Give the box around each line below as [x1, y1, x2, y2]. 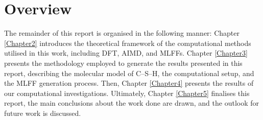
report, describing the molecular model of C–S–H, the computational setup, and [4, 67, 254, 78]
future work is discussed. [4, 107, 81, 118]
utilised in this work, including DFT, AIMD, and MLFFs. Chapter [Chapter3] [4, 47, 248, 58]
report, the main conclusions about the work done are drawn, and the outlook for [4, 98, 259, 108]
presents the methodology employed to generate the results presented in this [4, 57, 243, 68]
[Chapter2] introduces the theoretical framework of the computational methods [4, 37, 251, 48]
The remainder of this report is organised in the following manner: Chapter [4, 28, 240, 38]
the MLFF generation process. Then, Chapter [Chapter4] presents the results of [4, 78, 254, 88]
